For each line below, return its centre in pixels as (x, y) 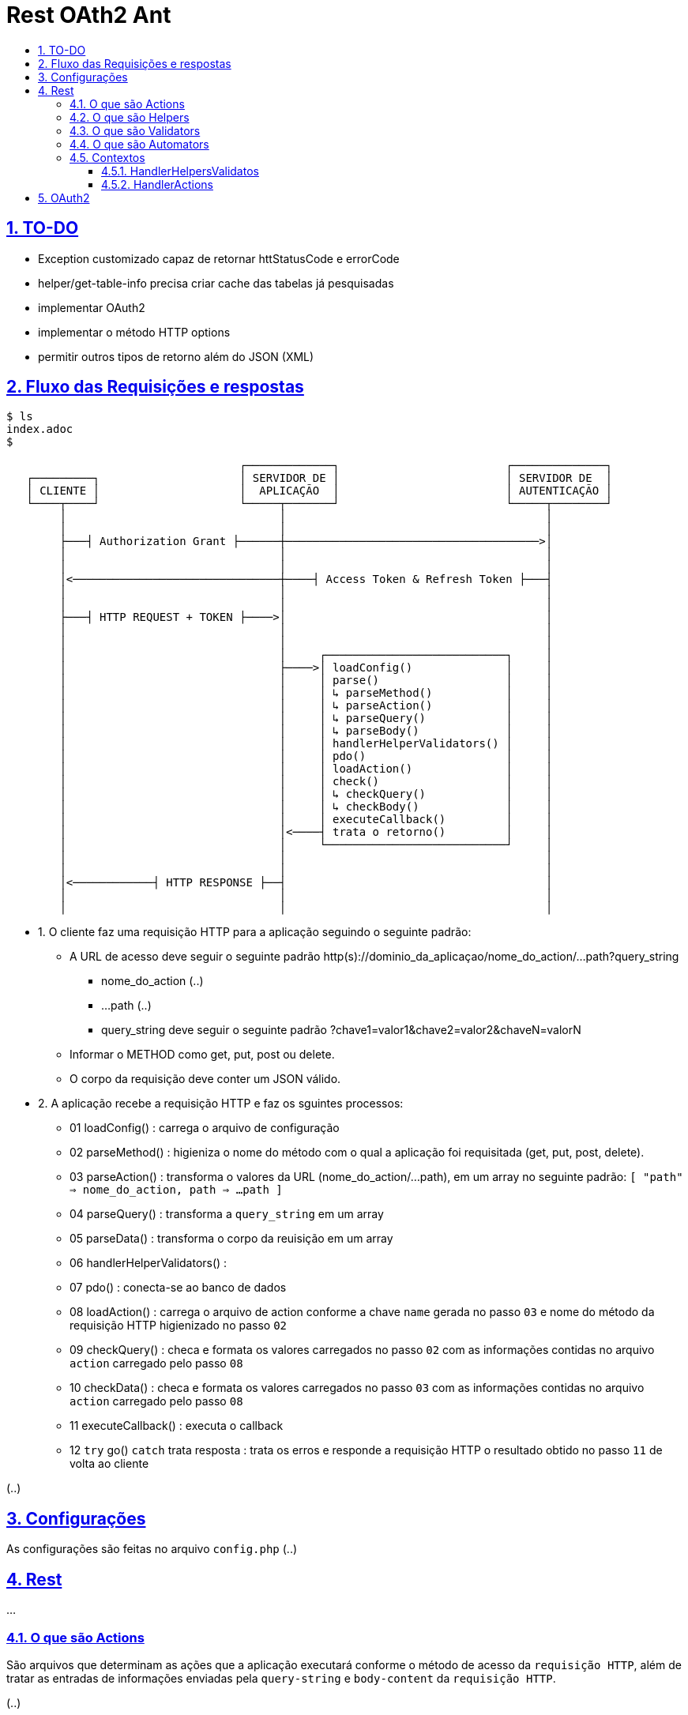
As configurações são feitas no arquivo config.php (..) (152, 1549)
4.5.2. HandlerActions (157, 184)
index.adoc (40, 429)
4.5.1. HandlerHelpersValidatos (180, 171)
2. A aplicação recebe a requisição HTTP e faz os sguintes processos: (221, 1104)
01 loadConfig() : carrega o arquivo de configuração (205, 1128)
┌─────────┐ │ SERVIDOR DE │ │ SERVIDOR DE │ (320, 478)
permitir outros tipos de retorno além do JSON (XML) (176, 356)
